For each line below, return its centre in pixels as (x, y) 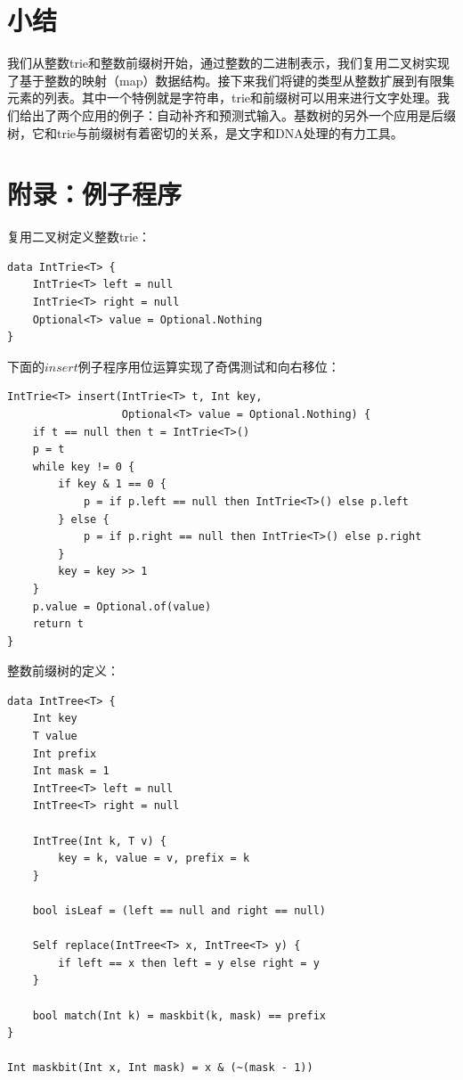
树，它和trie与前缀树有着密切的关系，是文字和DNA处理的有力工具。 (205, 132)
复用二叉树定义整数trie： (79, 237)
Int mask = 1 (71, 771)
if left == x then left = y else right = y (189, 963)
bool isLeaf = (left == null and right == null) (179, 911)
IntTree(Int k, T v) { (99, 841)
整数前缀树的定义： (63, 671)
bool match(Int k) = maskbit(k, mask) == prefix (179, 1015)
